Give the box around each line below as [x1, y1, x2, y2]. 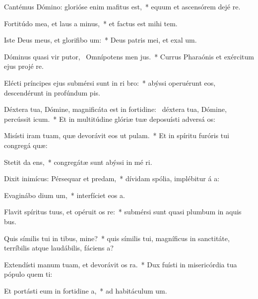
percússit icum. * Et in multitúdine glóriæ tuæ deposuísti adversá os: [4, 113, 215, 124]
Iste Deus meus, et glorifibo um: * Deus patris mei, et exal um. [4, 35, 197, 45]
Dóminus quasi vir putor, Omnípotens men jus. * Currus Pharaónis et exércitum [4, 51, 254, 61]
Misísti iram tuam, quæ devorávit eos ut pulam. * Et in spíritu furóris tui [4, 130, 229, 141]
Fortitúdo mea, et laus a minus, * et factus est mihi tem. [4, 18, 178, 28]
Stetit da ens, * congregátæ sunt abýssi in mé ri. [4, 156, 152, 167]
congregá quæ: [4, 140, 48, 150]
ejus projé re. [4, 61, 44, 71]
